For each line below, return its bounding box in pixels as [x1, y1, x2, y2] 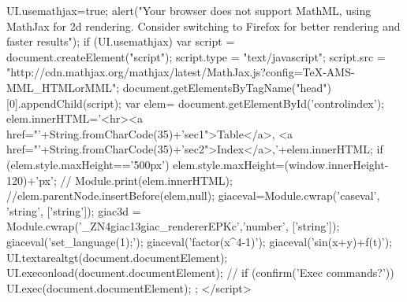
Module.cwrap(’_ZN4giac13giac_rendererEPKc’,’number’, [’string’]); [6, 218, 340, 234]
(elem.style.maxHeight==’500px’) [6, 156, 170, 172]
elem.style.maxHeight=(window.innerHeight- [173, 156, 389, 172]
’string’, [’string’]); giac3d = [6, 202, 141, 219]
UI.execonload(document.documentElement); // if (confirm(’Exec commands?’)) [6, 264, 394, 281]
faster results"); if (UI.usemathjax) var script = [6, 33, 235, 50]
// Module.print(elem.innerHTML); [60, 171, 233, 188]
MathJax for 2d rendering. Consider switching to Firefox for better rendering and [6, 17, 401, 34]
